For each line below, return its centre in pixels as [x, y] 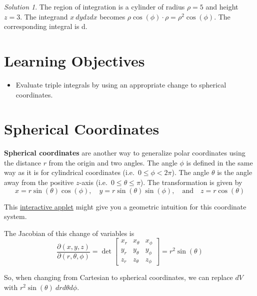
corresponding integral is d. [46, 26]
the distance [22, 162]
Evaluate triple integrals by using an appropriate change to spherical [121, 84]
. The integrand [44, 16]
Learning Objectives [74, 60]
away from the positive [39, 182]
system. [15, 216]
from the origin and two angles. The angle [113, 162]
